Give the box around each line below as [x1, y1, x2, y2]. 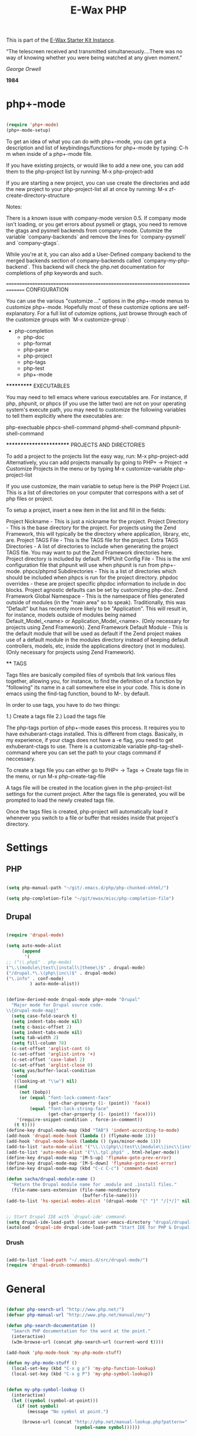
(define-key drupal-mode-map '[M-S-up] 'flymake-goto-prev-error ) [6, 1155, 172, 1161]
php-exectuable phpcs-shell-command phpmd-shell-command [6, 423, 159, 431]
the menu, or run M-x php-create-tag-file [6, 773, 106, 780]
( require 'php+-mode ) [6, 122, 59, 128]
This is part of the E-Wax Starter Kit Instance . [6, 36, 116, 44]
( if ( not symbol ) [16, 1403, 59, 1409]
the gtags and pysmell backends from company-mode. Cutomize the [6, 227, 172, 234]
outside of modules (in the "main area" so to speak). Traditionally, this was [6, 598, 186, 605]
